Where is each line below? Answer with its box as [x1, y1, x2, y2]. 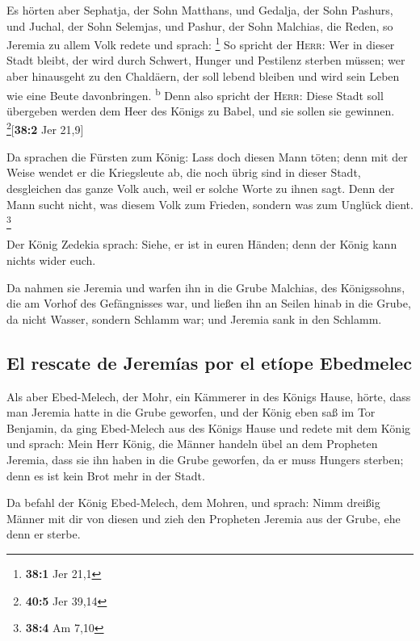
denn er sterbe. [6, 526, 81, 543]
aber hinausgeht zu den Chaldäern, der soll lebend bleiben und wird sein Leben [6, 68, 400, 85]
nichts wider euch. [6, 252, 96, 269]
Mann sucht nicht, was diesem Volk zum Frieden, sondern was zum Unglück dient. [6, 195, 414, 212]
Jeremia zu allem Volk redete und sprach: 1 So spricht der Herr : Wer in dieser [6, 34, 395, 52]
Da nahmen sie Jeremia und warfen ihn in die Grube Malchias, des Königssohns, [6, 279, 405, 295]
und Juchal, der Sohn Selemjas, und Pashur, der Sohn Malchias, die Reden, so [6, 17, 393, 34]
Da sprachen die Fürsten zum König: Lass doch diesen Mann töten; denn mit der [6, 148, 408, 165]
